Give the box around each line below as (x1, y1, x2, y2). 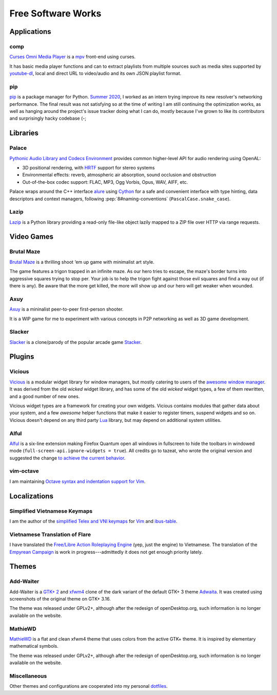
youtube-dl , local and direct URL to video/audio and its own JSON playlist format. (9, 70, 182, 76)
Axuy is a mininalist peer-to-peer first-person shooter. (9, 306, 124, 313)
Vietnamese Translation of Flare (9, 531, 91, 538)
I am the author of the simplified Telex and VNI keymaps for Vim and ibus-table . (9, 518, 178, 524)
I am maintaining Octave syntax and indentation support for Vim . (9, 478, 146, 485)
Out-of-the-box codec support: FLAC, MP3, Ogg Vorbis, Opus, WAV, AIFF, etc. (22, 179, 188, 185)
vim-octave (9, 468, 39, 475)
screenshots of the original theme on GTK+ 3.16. (9, 596, 111, 602)
